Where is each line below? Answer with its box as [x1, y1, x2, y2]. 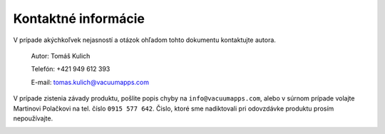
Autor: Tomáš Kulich [31, 51, 91, 60]
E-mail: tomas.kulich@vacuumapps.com [31, 78, 150, 86]
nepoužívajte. [13, 114, 53, 123]
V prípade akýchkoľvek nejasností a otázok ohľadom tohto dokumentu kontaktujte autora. [13, 36, 276, 44]
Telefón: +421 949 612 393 [31, 65, 111, 73]
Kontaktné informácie [13, 11, 145, 26]
